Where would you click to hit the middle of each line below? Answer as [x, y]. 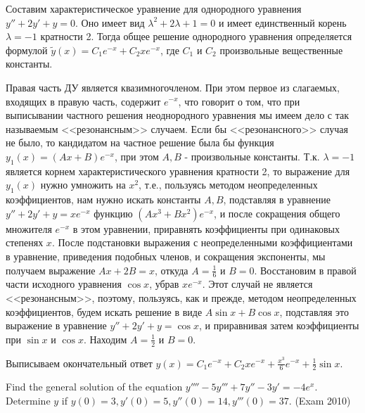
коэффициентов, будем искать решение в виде [104, 311]
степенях [25, 242]
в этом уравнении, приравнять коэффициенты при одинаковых [206, 228]
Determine [28, 400]
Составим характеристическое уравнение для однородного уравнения [154, 8]
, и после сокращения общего [277, 213]
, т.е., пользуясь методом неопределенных [228, 185]
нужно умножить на [83, 185]
